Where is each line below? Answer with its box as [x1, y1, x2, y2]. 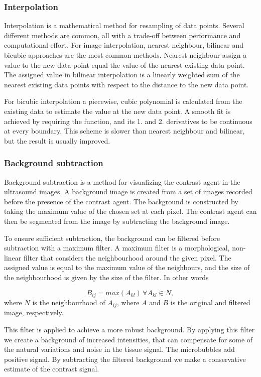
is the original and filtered [170, 297, 250, 307]
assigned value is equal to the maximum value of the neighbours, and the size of [4, 262, 250, 273]
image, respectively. [4, 307, 64, 318]
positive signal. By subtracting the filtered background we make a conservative [4, 353, 246, 364]
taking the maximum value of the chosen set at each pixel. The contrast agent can [4, 206, 257, 216]
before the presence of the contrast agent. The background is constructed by [4, 196, 238, 206]
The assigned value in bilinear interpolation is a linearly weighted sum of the [4, 69, 240, 80]
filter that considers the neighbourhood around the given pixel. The [23, 252, 231, 263]
